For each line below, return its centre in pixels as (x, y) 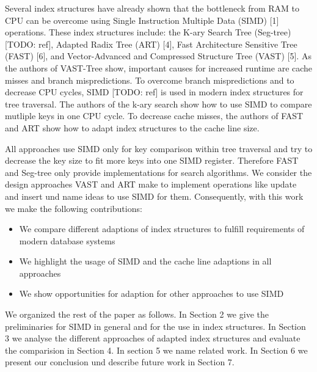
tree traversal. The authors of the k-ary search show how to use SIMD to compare (158, 104)
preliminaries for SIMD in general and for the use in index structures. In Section (155, 326)
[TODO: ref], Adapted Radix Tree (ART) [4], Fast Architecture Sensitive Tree (151, 44)
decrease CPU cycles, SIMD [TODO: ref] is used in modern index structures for (154, 92)
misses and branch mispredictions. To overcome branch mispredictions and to (150, 80)
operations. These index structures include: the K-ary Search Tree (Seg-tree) (148, 32)
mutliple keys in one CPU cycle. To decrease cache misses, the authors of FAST (154, 116)
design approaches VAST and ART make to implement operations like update (151, 184)
